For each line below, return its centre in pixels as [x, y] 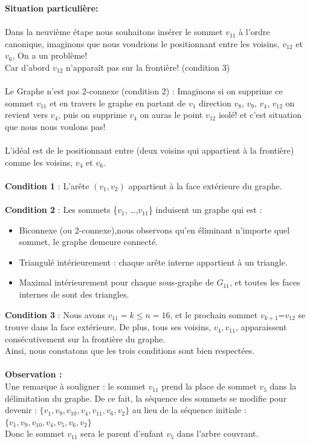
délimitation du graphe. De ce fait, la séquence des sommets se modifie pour [146, 398]
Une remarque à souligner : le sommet [75, 386]
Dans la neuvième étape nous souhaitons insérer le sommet [114, 32]
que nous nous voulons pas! [55, 126]
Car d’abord [27, 67]
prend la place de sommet [209, 386]
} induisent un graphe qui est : [205, 210]
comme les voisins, [39, 162]
